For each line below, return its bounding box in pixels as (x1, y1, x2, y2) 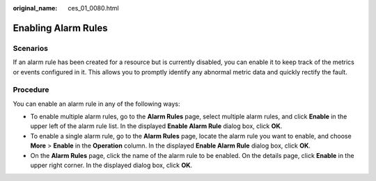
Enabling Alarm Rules (13, 22, 108, 34)
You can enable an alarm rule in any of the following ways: (13, 100, 180, 108)
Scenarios (13, 43, 49, 53)
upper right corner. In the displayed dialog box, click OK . (30, 161, 193, 170)
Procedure (13, 85, 49, 95)
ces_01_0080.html (68, 4, 119, 12)
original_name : (13, 4, 58, 12)
